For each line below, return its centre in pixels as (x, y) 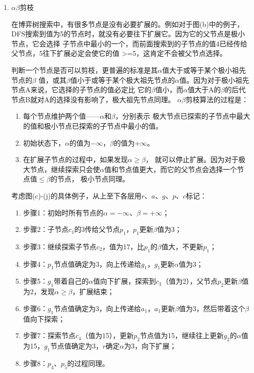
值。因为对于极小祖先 (214, 80)
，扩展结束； (93, 291)
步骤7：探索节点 (49, 335)
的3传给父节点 (97, 229)
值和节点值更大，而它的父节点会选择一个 (171, 169)
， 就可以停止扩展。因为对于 (192, 159)
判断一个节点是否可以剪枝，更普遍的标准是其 (84, 70)
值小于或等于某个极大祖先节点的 (123, 80)
